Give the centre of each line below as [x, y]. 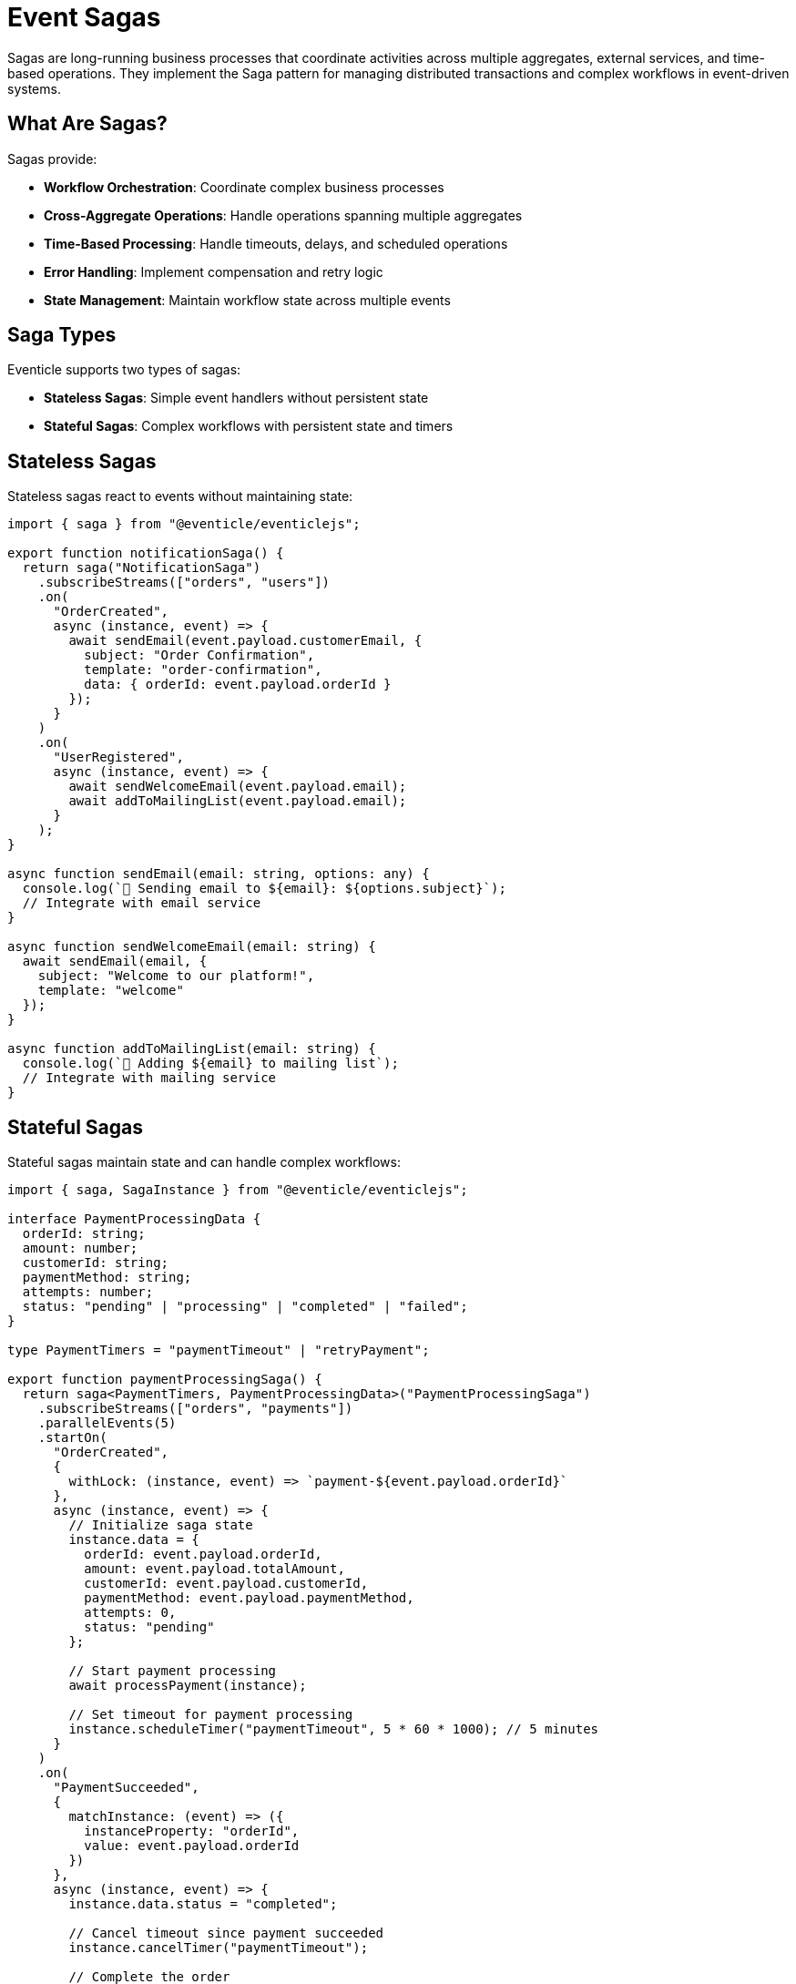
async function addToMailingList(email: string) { [192, 1049]
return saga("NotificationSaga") [142, 568]
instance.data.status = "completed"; [203, 1904]
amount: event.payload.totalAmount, [214, 1569]
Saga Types [62, 335]
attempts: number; [88, 1292]
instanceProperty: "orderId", [192, 1831]
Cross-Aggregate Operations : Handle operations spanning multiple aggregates [283, 215]
